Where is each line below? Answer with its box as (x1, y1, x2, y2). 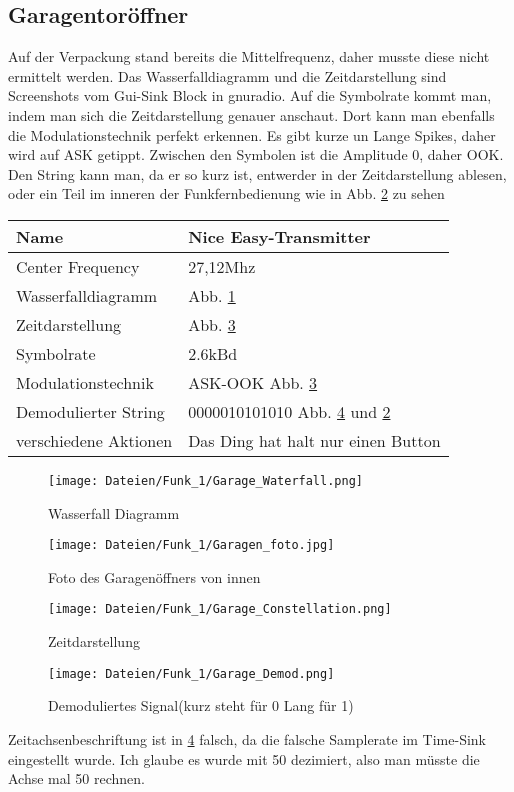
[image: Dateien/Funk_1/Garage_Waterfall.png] (48, 473, 363, 488)
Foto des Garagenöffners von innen (48, 566, 261, 587)
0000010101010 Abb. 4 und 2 (188, 399, 391, 423)
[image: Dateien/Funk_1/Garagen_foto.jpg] (48, 538, 335, 553)
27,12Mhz (188, 254, 256, 278)
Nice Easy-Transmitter (188, 224, 371, 248)
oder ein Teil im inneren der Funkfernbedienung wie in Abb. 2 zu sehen (8, 183, 445, 204)
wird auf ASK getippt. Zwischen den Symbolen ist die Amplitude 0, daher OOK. (8, 144, 504, 165)
